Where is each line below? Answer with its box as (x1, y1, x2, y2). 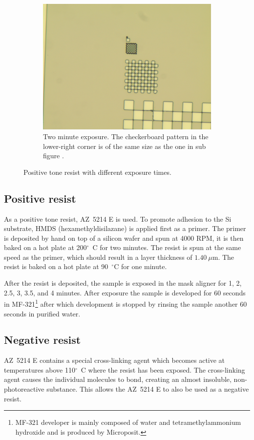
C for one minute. (114, 261, 167, 272)
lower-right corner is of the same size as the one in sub (43, 141, 206, 151)
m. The (212, 251, 234, 262)
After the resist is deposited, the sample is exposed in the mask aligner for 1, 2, (4, 278, 242, 288)
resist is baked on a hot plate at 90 (4, 261, 108, 272)
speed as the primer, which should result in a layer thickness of (4, 251, 192, 262)
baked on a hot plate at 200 (4, 242, 87, 252)
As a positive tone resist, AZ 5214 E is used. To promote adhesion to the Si (4, 213, 232, 224)
